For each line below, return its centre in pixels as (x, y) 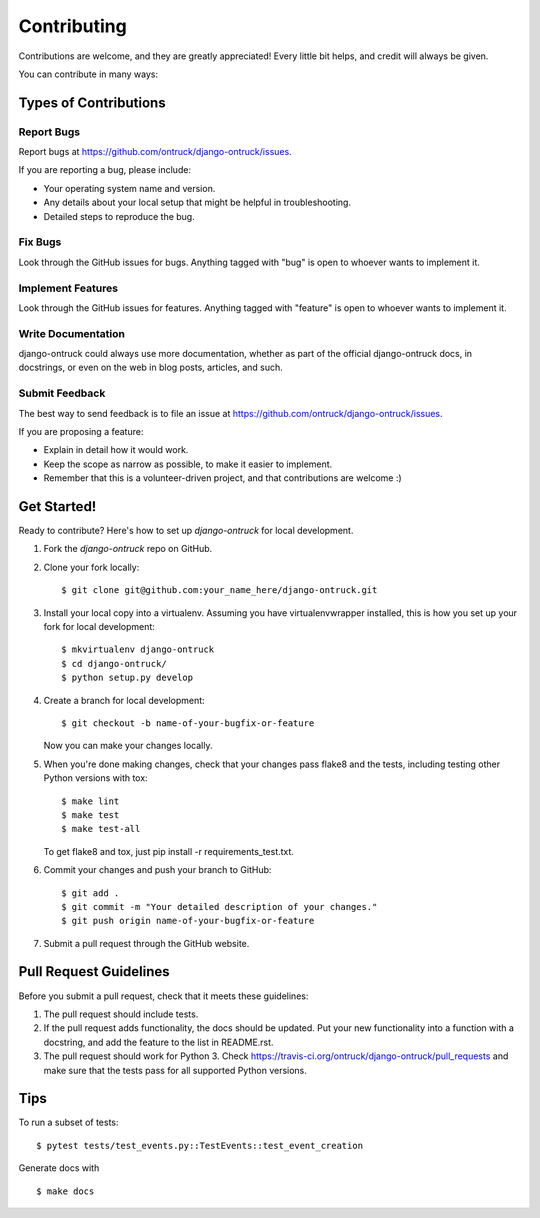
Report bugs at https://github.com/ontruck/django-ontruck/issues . (155, 152)
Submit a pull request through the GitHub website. (146, 943)
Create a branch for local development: (124, 700)
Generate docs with (59, 1168)
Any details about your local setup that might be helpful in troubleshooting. (197, 202)
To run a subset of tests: (68, 1122)
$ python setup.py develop (127, 678)
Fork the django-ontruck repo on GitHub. (128, 549)
